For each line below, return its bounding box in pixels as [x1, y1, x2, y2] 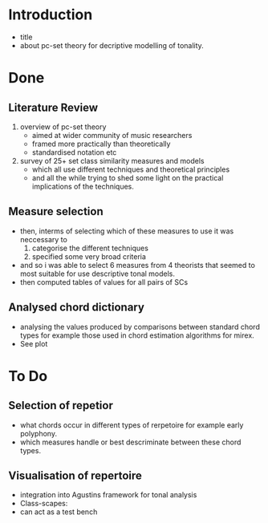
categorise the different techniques [31, 243, 148, 253]
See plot [19, 339, 48, 348]
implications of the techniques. [31, 181, 135, 191]
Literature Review [8, 100, 99, 114]
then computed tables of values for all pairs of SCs [19, 277, 189, 286]
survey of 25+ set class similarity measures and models [19, 156, 205, 165]
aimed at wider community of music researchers [31, 130, 193, 140]
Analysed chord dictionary [8, 301, 144, 314]
